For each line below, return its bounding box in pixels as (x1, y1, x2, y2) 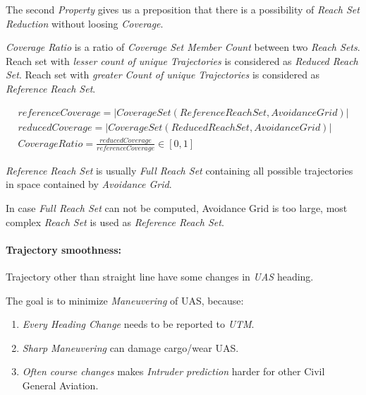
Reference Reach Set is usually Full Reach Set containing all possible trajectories (6, 163, 353, 177)
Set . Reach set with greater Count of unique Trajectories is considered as (6, 67, 320, 82)
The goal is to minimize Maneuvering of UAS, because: (6, 293, 244, 307)
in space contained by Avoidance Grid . (6, 177, 172, 191)
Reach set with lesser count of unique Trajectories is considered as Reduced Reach (6, 53, 358, 68)
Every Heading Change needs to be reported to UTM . (22, 317, 255, 331)
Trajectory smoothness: (6, 242, 122, 257)
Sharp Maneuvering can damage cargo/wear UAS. (22, 340, 239, 355)
